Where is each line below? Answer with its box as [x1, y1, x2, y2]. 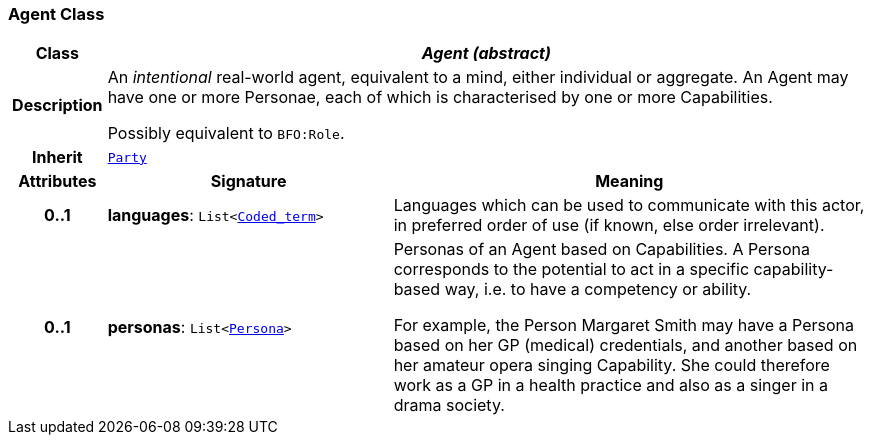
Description [12, 95, 103, 116]
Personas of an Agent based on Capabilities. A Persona [393, 239, 810, 260]
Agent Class [8, 4, 105, 24]
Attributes [18, 171, 97, 192]
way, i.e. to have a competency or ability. [444, 279, 752, 300]
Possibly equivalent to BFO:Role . [107, 123, 345, 144]
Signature [210, 171, 287, 192]
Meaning [595, 171, 664, 192]
